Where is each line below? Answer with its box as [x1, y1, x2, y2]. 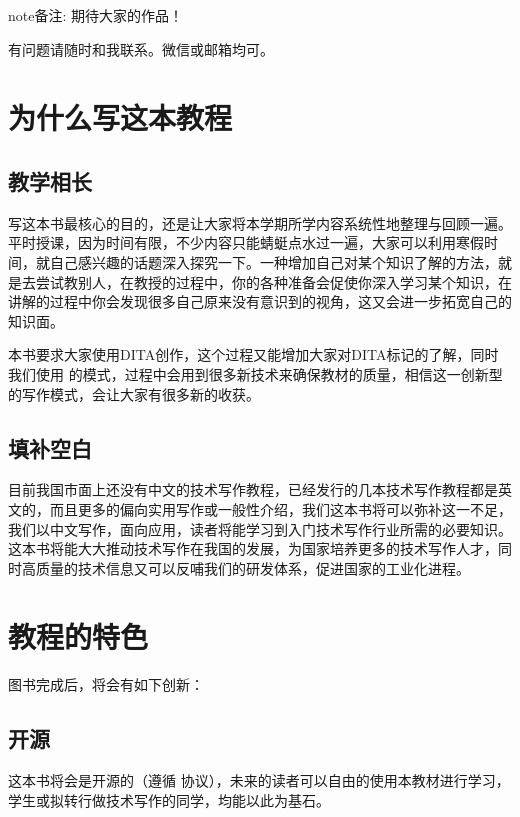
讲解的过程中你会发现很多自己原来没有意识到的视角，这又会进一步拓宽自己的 [8, 291, 512, 312]
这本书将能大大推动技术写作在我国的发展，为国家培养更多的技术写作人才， [8, 538, 498, 559]
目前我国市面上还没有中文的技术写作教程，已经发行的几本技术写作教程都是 [8, 479, 498, 500]
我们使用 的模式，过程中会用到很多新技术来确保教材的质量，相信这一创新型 [8, 363, 503, 384]
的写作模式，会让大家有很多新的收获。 [8, 383, 260, 404]
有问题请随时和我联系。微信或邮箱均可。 [8, 38, 274, 59]
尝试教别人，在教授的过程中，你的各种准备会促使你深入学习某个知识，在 [35, 271, 512, 292]
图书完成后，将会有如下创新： [8, 674, 204, 695]
